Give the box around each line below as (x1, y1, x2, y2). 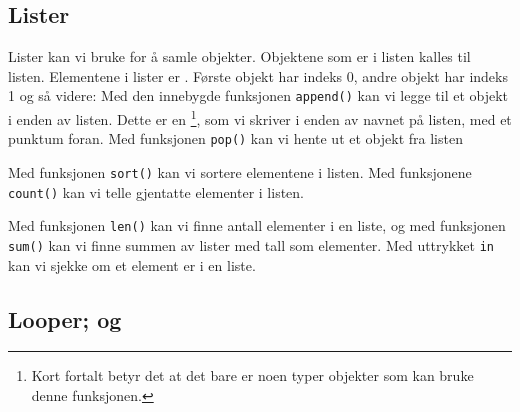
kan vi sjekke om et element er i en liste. (8, 254, 256, 275)
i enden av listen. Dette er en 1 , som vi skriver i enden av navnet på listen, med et (8, 106, 512, 129)
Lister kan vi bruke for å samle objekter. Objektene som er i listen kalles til (8, 46, 471, 67)
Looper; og (8, 303, 122, 334)
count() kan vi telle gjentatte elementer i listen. (8, 181, 304, 202)
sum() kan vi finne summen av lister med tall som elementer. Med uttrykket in (8, 234, 494, 255)
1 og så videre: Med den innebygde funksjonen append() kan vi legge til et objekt (8, 85, 509, 106)
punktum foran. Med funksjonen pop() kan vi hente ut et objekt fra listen (8, 128, 463, 149)
